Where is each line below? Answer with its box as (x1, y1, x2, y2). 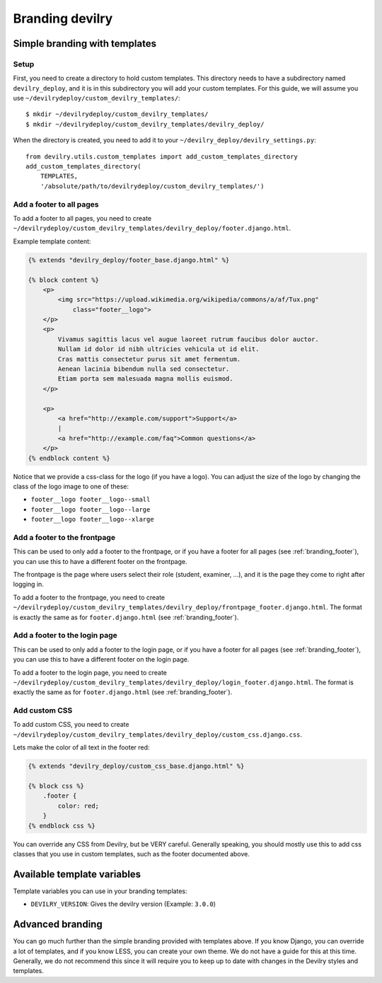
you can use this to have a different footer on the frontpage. (13, 557, 187, 565)
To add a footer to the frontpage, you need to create (13, 593, 166, 602)
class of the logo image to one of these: (13, 482, 129, 490)
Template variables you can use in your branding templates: (13, 887, 187, 895)
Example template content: (13, 237, 91, 246)
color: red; (57, 802, 99, 810)
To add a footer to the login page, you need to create (13, 668, 168, 677)
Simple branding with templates (13, 38, 157, 50)
